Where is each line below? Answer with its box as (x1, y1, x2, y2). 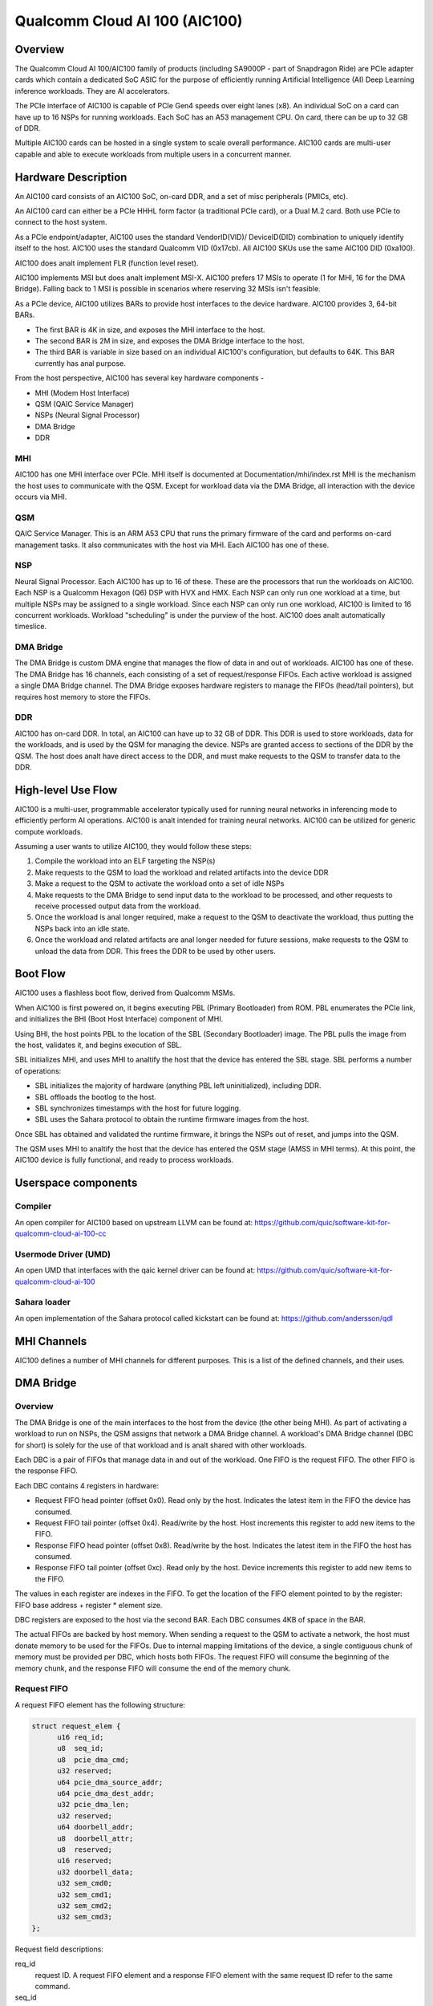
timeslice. (14, 622, 47, 631)
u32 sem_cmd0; (57, 1878, 112, 1888)
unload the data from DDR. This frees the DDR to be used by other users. (34, 946, 276, 956)
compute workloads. (14, 826, 83, 836)
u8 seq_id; (57, 1744, 104, 1753)
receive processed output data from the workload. (34, 901, 201, 911)
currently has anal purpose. (34, 358, 126, 368)
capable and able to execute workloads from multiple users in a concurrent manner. (14, 149, 292, 159)
